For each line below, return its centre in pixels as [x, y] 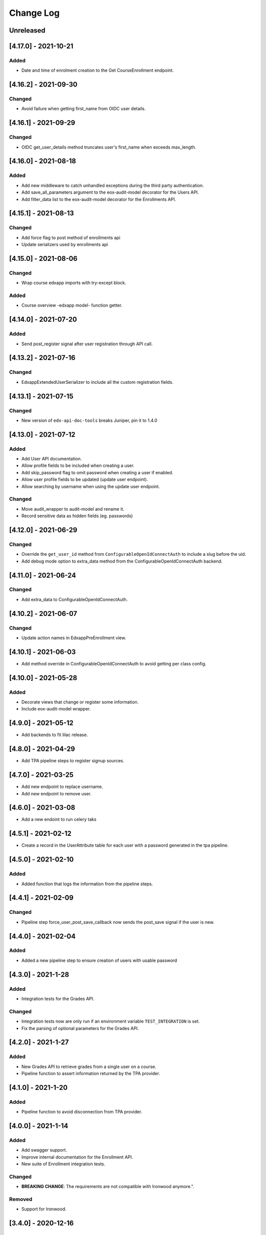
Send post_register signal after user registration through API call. [87, 344]
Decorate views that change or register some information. [80, 702]
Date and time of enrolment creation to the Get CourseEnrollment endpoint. [98, 70]
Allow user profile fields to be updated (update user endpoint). [85, 480]
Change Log [34, 13]
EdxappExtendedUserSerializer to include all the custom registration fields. [97, 382]
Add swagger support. [44, 1150]
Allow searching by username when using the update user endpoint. [91, 486]
